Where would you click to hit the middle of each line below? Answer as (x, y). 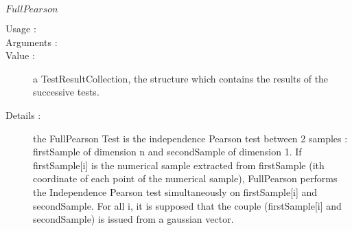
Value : (20, 55)
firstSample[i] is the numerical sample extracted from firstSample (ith (179, 165)
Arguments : (32, 42)
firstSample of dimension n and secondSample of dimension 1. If (167, 152)
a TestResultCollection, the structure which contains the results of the (181, 78)
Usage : (21, 28)
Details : (23, 114)
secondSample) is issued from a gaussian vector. (133, 219)
